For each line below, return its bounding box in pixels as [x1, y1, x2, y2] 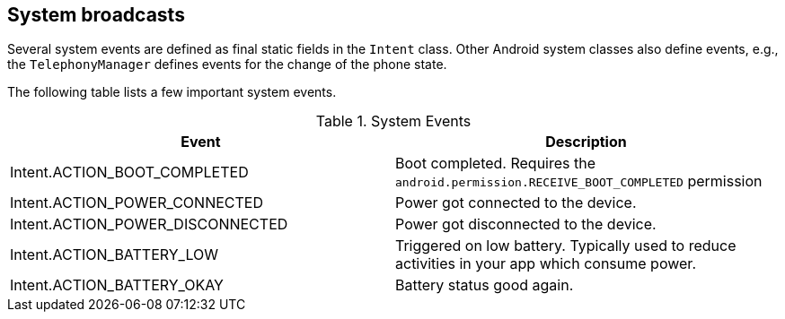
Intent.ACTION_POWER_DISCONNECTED [10, 215, 288, 234]
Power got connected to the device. [395, 194, 637, 212]
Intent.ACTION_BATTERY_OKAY [10, 276, 224, 295]
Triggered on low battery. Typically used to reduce [395, 237, 736, 255]
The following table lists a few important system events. [7, 84, 337, 100]
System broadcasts [7, 4, 185, 26]
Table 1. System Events [315, 112, 472, 131]
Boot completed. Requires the [395, 154, 596, 173]
